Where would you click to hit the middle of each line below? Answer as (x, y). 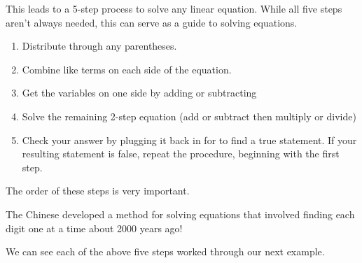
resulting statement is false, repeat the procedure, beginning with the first (181, 154)
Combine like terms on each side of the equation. (127, 69)
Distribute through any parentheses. (99, 46)
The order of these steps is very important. (98, 191)
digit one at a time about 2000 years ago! (94, 228)
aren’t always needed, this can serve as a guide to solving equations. (152, 22)
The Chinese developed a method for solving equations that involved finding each (180, 214)
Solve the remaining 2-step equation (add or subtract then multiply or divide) (189, 116)
